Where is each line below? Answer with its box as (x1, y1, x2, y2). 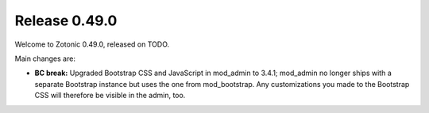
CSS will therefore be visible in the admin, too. (34, 91, 186, 100)
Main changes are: (14, 54, 75, 63)
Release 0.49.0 (14, 12, 118, 29)
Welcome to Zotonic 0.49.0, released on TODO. (14, 40, 170, 49)
